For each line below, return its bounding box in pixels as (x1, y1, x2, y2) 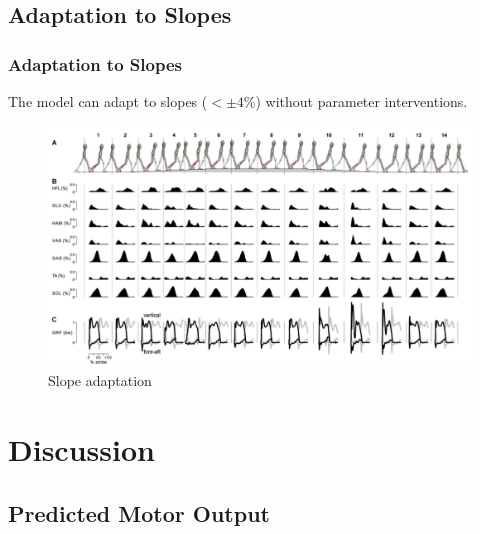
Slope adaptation (48, 370, 152, 391)
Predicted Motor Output (8, 497, 270, 528)
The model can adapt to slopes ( (8, 91, 208, 111)
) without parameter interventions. (255, 91, 468, 111)
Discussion (8, 429, 155, 470)
